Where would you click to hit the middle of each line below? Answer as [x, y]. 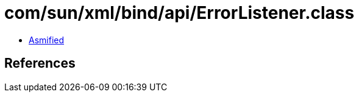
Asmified [47, 40]
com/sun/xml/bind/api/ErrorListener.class [179, 13]
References [40, 63]
